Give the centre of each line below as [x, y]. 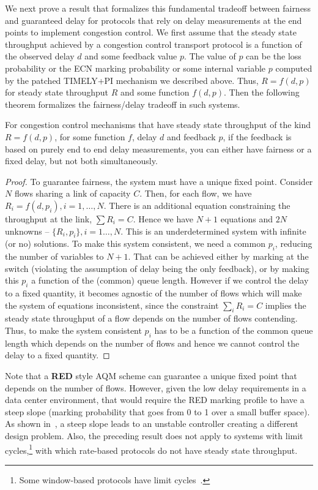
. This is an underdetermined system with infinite [213, 231]
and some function [155, 92]
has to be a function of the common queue [234, 330]
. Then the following [262, 92]
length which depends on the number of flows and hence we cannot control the [152, 343]
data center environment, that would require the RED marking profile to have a [155, 400]
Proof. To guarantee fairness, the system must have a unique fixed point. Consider [159, 181]
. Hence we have [163, 218]
